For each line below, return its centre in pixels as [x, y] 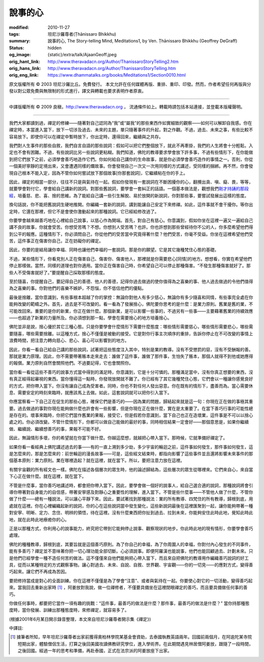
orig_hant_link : [25, 62]
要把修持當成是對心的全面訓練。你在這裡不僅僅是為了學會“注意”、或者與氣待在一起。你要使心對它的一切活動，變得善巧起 [131, 580]
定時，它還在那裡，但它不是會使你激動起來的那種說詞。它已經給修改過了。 [84, 211]
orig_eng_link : [24, 75]
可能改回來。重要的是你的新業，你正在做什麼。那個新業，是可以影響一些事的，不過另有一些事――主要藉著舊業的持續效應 [131, 311]
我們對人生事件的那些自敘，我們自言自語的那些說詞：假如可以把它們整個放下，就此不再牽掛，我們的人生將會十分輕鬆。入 [131, 146]
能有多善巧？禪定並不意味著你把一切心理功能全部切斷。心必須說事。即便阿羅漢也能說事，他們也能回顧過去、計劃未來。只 [131, 551]
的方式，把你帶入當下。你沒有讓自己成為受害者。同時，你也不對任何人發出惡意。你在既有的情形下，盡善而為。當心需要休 [131, 385]
